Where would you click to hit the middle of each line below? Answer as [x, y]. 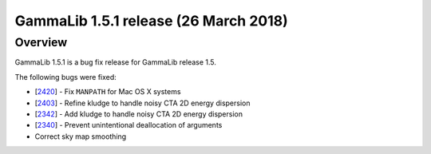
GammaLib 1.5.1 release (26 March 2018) [152, 21]
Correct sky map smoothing [81, 136]
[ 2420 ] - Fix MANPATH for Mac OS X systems [108, 92]
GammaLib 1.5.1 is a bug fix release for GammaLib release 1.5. [116, 62]
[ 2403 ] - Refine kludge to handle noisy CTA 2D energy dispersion [142, 103]
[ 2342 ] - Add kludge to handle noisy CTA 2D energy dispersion [139, 114]
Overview [41, 42]
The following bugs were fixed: [66, 77]
